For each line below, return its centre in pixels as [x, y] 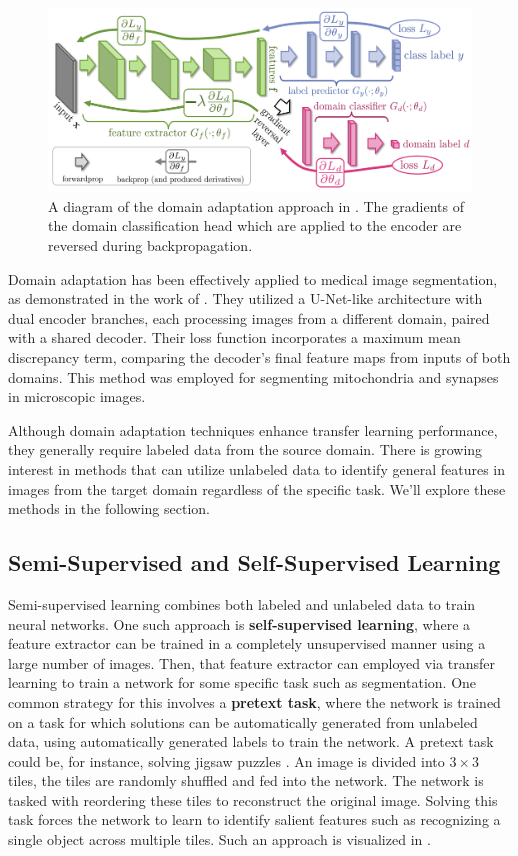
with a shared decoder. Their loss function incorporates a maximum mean [234, 337]
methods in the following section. [109, 508]
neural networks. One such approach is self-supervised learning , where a [239, 623]
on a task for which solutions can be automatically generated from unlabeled [243, 721]
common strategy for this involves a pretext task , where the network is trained [254, 701]
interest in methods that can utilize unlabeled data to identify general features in [256, 468]
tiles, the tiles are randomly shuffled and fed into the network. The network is [246, 780]
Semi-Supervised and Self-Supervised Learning [254, 562]
